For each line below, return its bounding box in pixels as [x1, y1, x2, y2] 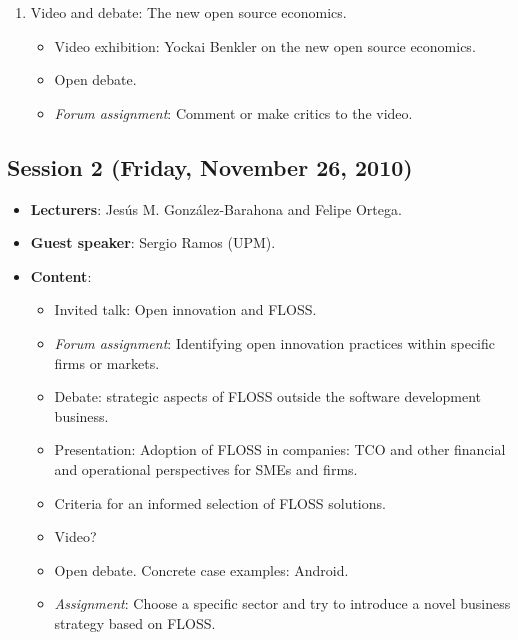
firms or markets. [54, 352, 160, 373]
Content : [30, 265, 92, 286]
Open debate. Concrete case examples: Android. [54, 559, 349, 580]
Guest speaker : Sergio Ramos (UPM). [30, 232, 276, 253]
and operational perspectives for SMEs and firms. [54, 458, 358, 479]
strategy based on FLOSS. [54, 612, 216, 633]
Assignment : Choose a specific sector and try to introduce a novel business [54, 593, 511, 614]
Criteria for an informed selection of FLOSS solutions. [54, 492, 386, 513]
